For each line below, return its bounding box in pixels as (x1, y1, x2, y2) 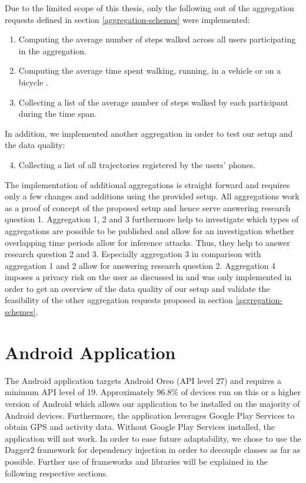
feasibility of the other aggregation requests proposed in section (5, 294, 233, 306)
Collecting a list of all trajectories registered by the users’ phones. (18, 158, 256, 170)
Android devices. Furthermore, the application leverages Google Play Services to (5, 409, 295, 421)
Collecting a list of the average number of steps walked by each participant (18, 96, 288, 108)
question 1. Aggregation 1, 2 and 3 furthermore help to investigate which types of (5, 213, 299, 225)
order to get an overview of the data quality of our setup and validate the (5, 282, 270, 294)
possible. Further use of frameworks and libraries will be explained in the (5, 455, 268, 467)
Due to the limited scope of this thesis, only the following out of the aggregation (5, 2, 294, 14)
